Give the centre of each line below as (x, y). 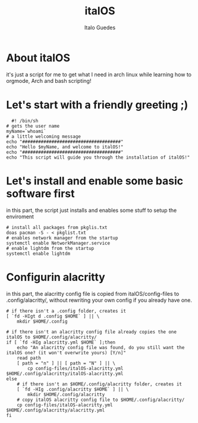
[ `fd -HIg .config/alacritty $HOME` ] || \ (73, 389)
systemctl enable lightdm (38, 254)
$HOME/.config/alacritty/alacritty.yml (56, 410)
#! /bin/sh (25, 121)
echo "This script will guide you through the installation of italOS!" (98, 157)
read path (29, 358)
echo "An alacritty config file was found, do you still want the (101, 347)
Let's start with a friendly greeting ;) (97, 105)
